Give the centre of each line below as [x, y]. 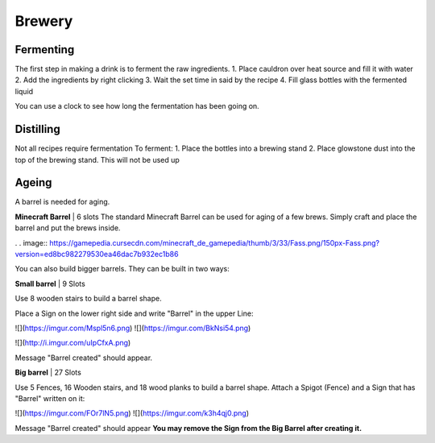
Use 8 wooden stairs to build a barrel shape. [88, 299]
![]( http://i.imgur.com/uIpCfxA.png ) [73, 343]
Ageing [33, 182]
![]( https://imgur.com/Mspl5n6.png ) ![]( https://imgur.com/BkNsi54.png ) [133, 328]
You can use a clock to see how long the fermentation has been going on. [137, 106]
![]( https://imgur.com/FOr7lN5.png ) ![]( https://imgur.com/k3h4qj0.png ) [132, 413]
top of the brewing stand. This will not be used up [97, 159]
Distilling [37, 129]
